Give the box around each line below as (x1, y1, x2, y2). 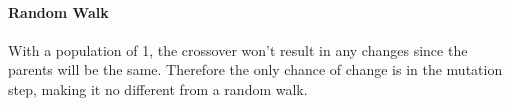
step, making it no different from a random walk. (8, 78, 308, 99)
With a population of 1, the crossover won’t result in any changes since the (8, 39, 468, 60)
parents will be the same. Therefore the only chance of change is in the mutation (8, 59, 503, 80)
